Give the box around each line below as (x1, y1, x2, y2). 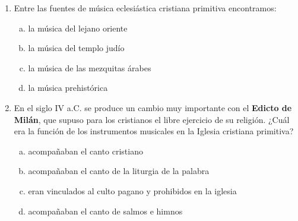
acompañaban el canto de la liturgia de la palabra (28, 165, 210, 177)
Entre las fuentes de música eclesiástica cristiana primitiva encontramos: (14, 2, 277, 14)
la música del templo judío (28, 42, 125, 54)
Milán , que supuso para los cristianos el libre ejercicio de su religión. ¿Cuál (14, 113, 290, 125)
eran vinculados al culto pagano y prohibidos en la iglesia (28, 184, 237, 197)
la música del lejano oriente (28, 21, 128, 34)
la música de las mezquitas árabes (28, 61, 151, 74)
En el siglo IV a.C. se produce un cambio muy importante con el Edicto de (14, 101, 292, 113)
